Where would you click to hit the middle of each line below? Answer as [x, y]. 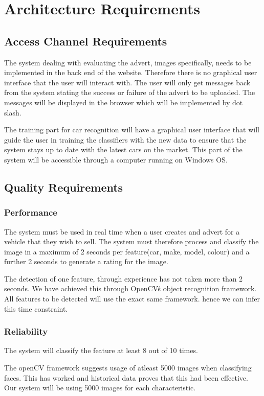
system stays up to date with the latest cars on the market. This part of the [123, 149]
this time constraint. [36, 308]
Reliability [26, 331]
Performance [31, 212]
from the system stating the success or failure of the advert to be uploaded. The [130, 92]
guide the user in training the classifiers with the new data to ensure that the [125, 139]
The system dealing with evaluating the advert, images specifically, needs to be [128, 62]
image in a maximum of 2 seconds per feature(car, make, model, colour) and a [127, 251]
